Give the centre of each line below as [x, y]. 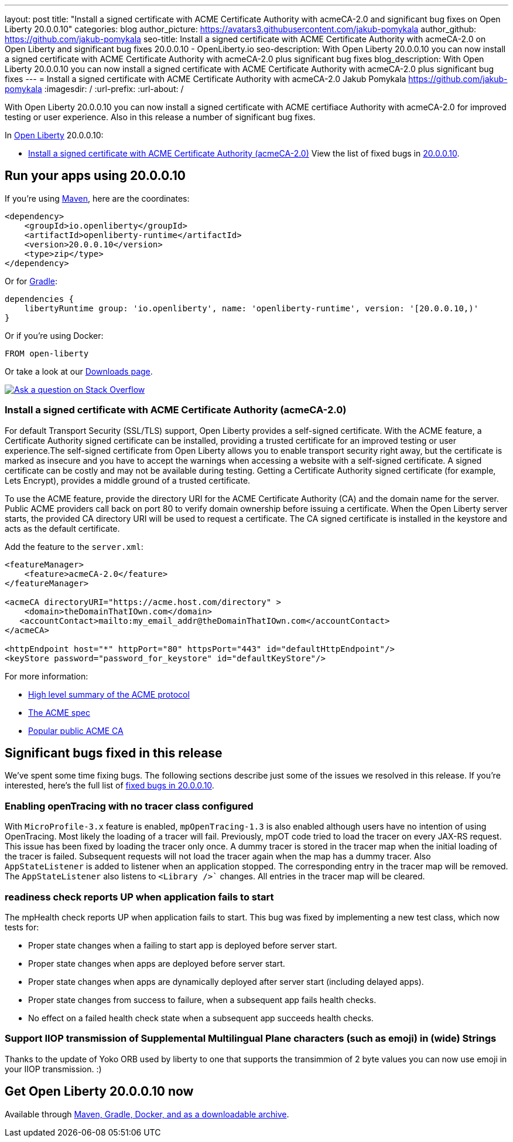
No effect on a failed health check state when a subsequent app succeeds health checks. [201, 1018]
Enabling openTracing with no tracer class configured [129, 806]
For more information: [47, 676]
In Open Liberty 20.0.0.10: [54, 135]
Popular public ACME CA [76, 730]
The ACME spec [59, 712]
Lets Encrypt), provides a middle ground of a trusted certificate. [128, 480]
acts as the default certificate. [62, 528]
